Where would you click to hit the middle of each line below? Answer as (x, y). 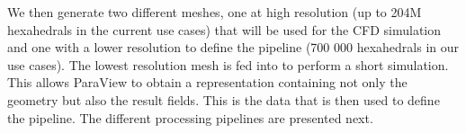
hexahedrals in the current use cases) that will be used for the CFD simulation (224, 29)
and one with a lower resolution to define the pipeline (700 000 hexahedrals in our (233, 47)
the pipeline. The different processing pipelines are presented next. (190, 117)
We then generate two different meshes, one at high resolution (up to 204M (215, 12)
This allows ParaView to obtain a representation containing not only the (207, 82)
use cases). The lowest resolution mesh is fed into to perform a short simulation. (228, 64)
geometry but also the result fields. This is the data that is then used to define (224, 99)
